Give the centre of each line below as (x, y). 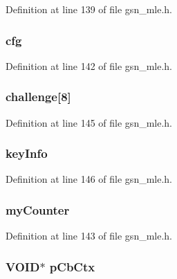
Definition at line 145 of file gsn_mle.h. (89, 122)
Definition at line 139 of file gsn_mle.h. (89, 9)
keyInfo (27, 153)
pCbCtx (72, 266)
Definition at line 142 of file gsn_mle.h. (89, 65)
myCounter (38, 209)
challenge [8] (38, 97)
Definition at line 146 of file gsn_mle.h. (89, 179)
